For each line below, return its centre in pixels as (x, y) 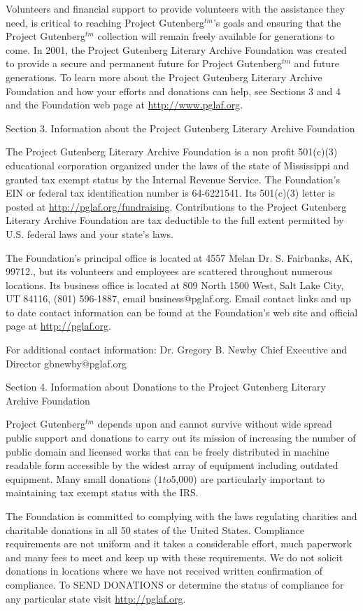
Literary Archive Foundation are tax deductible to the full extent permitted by (175, 220)
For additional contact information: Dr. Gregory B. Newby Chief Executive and (177, 350)
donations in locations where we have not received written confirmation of (164, 571)
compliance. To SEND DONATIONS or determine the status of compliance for (175, 584)
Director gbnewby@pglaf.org (66, 363)
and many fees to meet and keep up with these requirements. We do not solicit (175, 557)
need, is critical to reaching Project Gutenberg (105, 22)
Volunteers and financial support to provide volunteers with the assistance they (176, 8)
